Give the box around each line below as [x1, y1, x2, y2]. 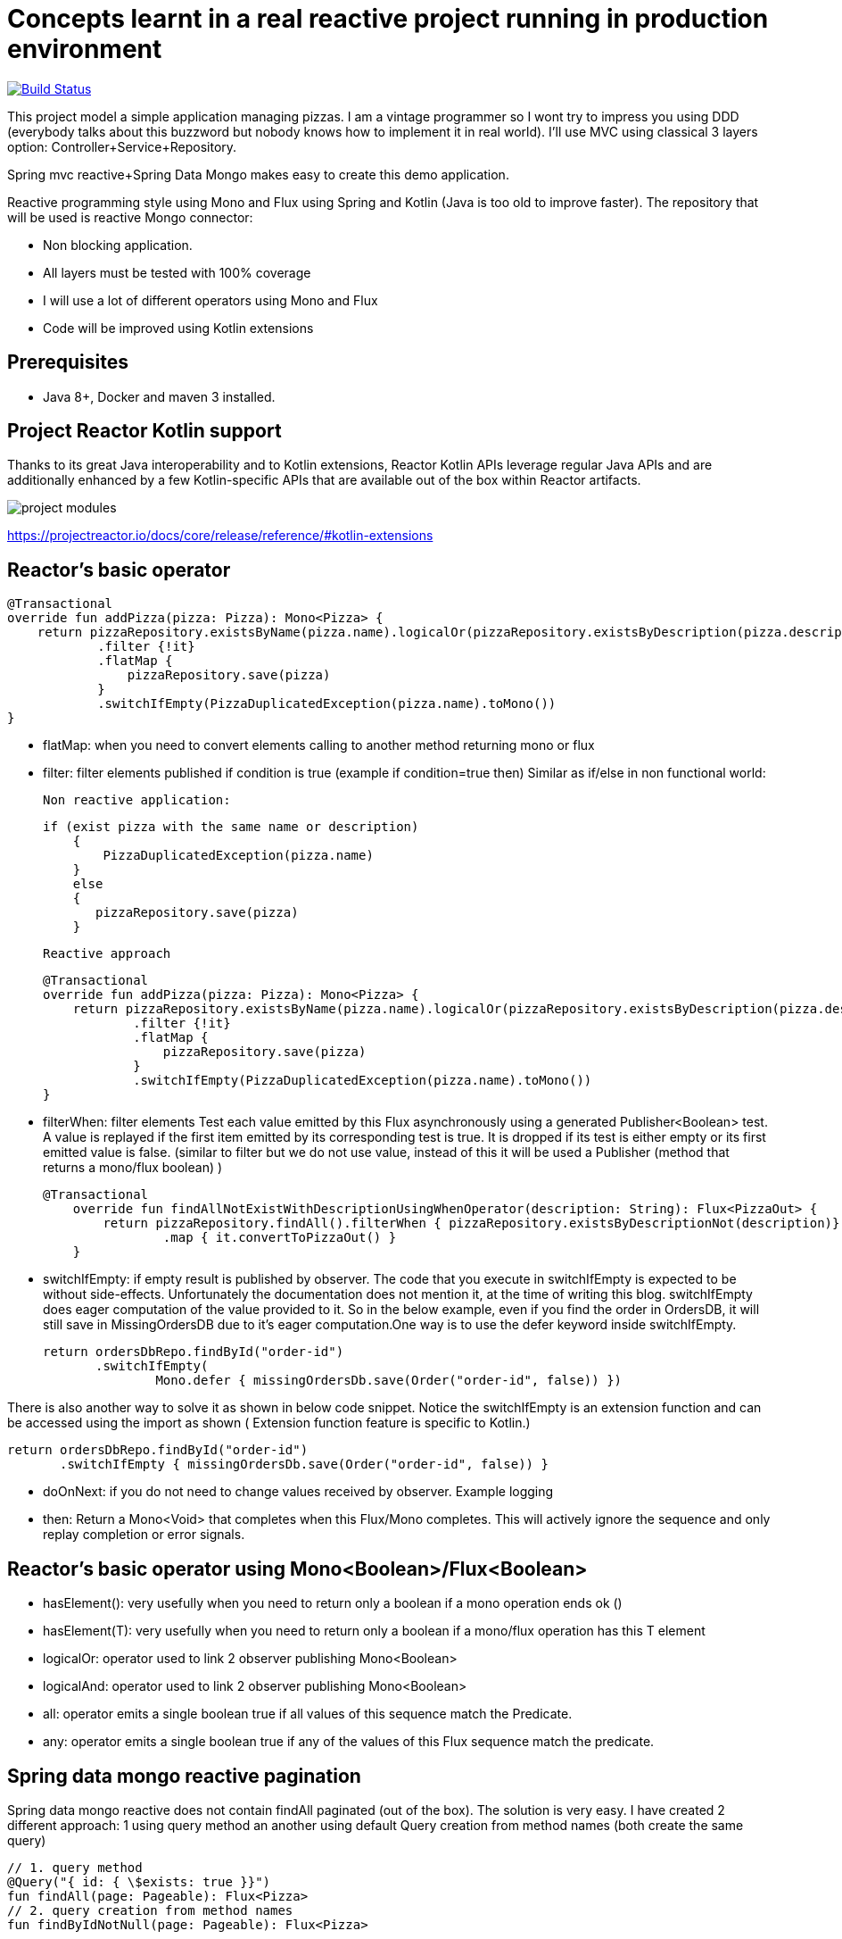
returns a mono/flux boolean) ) [43, 1160, 223, 1176]
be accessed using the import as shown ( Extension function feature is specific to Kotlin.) [7, 1415, 531, 1431]
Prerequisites [7, 351, 128, 374]
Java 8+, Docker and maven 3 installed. [43, 388, 276, 404]
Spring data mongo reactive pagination [7, 1764, 361, 1787]
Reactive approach [43, 946, 171, 961]
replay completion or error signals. [43, 1527, 245, 1543]
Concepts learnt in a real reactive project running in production [7, 4, 769, 34]
